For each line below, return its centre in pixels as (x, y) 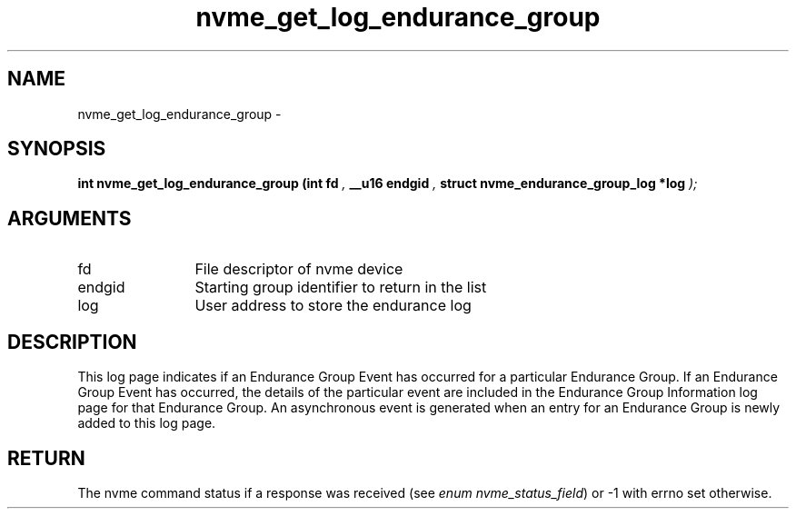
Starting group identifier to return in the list (341, 288)
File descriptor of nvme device (299, 269)
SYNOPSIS (57, 149)
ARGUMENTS (70, 218)
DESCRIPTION (72, 342)
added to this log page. (147, 423)
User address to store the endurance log (333, 306)
